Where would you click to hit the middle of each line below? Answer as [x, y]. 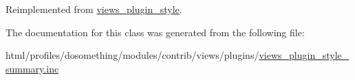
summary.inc [32, 68]
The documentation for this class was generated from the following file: [155, 32]
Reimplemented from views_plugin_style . [94, 9]
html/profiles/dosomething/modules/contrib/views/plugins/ [132, 55]
